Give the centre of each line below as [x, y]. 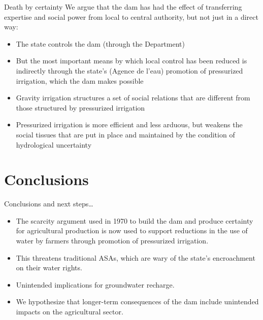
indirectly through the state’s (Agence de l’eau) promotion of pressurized [129, 70]
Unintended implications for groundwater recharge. [95, 284]
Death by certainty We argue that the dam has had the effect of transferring [123, 7]
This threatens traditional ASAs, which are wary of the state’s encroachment [136, 257]
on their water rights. [49, 268]
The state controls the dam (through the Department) [100, 43]
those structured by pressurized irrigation [80, 107]
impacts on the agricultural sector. [70, 311]
